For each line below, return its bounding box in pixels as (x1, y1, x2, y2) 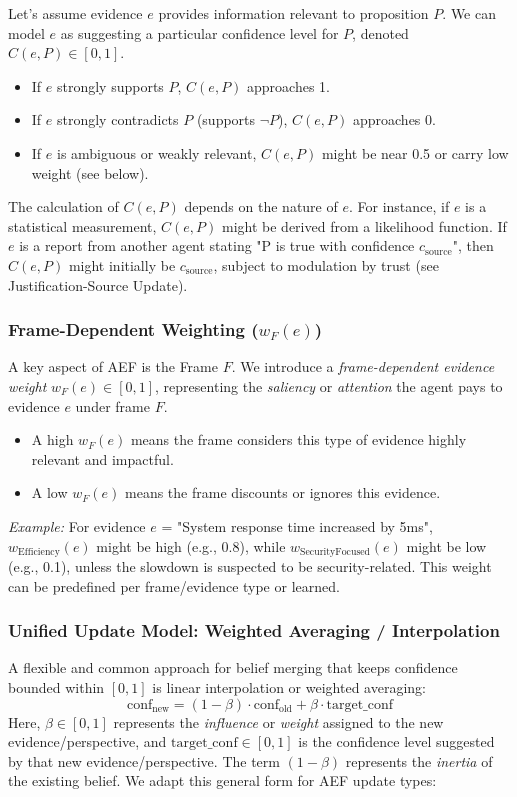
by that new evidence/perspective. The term (8, 750, 280, 771)
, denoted (352, 22, 409, 43)
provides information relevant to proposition (158, 3, 429, 23)
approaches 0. (352, 109, 436, 130)
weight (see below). (31, 162, 149, 183)
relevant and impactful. (31, 448, 174, 469)
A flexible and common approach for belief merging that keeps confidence (8, 657, 458, 678)
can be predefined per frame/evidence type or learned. (8, 575, 340, 596)
